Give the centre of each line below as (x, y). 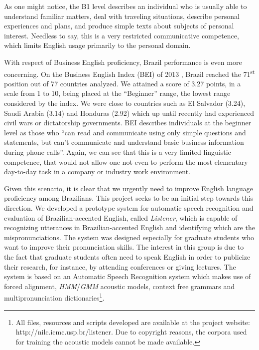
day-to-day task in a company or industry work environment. (97, 172)
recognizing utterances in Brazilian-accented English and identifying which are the (129, 227)
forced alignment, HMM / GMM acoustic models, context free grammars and (120, 286)
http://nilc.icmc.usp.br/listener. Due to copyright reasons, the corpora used (131, 332)
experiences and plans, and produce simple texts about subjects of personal (119, 26)
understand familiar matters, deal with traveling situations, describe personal (122, 16)
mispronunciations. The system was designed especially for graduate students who (129, 237)
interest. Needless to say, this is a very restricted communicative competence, (122, 35)
